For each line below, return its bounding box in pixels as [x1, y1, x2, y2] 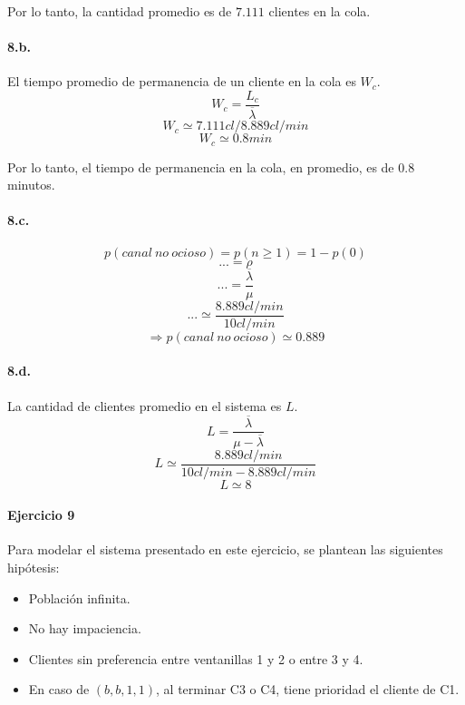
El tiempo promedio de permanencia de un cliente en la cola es [7, 72, 356, 91]
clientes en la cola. [268, 2, 371, 20]
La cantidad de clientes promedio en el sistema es [7, 396, 282, 415]
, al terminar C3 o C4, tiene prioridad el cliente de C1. [156, 680, 460, 699]
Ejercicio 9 [7, 505, 75, 524]
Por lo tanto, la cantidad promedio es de [7, 2, 232, 20]
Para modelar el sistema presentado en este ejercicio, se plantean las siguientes [7, 540, 443, 559]
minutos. [7, 175, 55, 194]
